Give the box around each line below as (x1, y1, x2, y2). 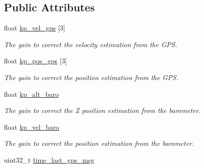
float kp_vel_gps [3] (4, 23, 65, 33)
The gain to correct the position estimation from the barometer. (4, 138, 194, 148)
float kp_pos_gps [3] (4, 56, 67, 66)
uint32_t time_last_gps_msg (4, 154, 95, 165)
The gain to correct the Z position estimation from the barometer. (4, 105, 201, 115)
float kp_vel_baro (4, 121, 59, 132)
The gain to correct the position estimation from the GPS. (4, 72, 178, 82)
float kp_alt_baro (4, 88, 59, 99)
